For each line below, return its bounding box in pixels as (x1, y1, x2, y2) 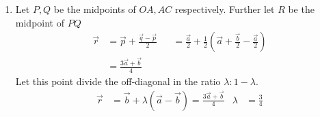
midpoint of (15, 15, 64, 29)
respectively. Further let (174, 2, 275, 16)
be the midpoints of (53, 2, 136, 16)
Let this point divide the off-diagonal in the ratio (15, 73, 221, 88)
